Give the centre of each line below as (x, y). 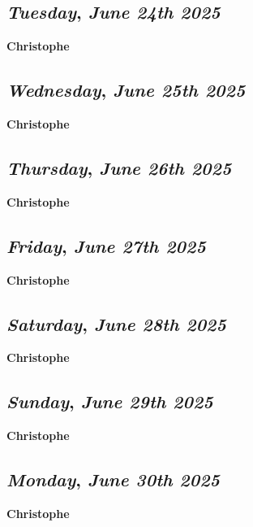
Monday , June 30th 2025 (114, 479)
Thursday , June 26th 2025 (119, 167)
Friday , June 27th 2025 (106, 245)
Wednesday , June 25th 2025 (126, 90)
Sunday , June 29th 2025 (110, 401)
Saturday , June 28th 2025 (116, 323)
